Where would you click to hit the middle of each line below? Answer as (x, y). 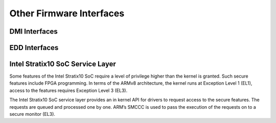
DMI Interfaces (34, 31)
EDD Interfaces (34, 48)
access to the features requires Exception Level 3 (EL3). (68, 90)
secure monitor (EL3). (32, 114)
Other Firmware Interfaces (67, 13)
